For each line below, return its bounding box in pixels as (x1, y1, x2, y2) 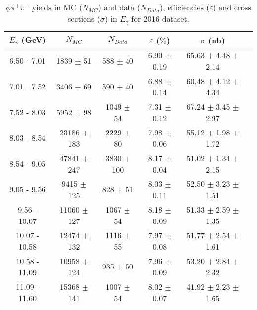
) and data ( (98, 1, 141, 13)
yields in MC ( (32, 1, 83, 13)
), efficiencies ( (160, 1, 210, 13)
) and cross (213, 1, 251, 13)
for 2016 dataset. (131, 13, 190, 24)
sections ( (67, 13, 100, 24)
